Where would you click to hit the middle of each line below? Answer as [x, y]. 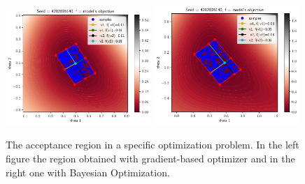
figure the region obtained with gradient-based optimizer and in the [150, 159]
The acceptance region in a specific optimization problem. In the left [152, 145]
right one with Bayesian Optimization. [88, 172]
